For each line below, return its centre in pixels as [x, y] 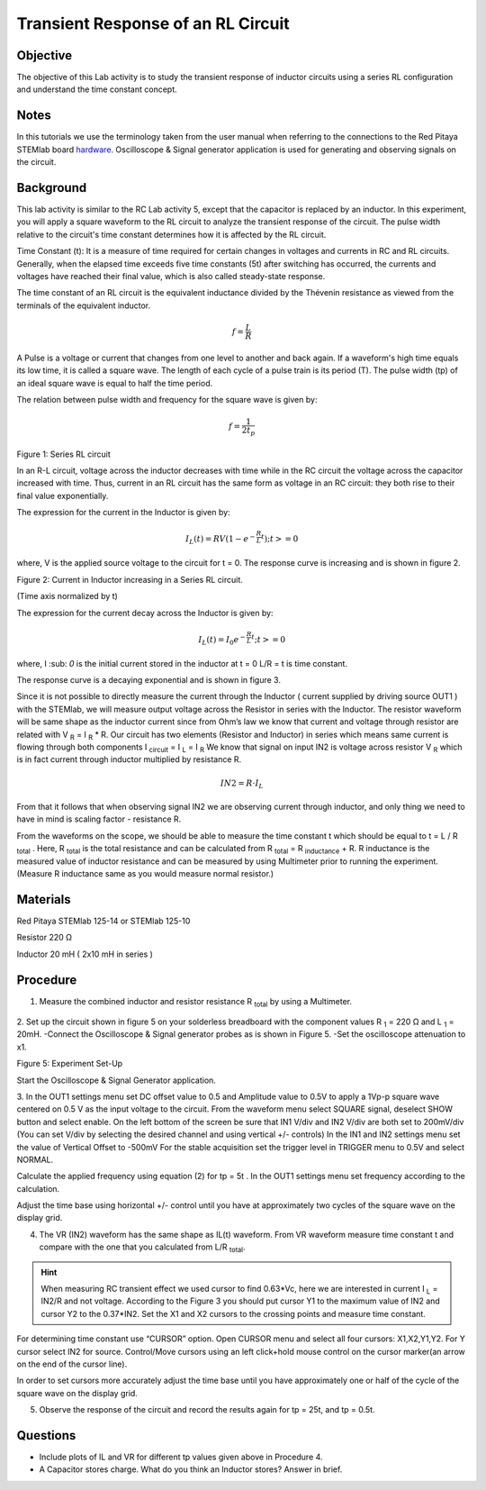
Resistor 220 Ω [44, 938]
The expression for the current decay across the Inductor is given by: [145, 613]
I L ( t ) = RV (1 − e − [220, 540]
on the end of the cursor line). [72, 1364]
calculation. [38, 1188]
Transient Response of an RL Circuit [153, 23]
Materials [44, 899]
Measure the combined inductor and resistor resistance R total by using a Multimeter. [196, 1002]
